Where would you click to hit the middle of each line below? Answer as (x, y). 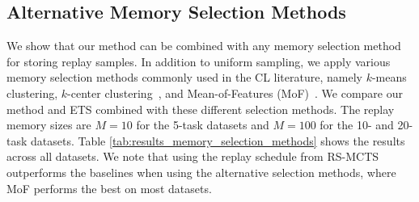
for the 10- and (357, 125)
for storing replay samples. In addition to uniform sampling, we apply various (199, 61)
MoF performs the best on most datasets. (109, 188)
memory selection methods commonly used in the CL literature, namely (184, 77)
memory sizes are (49, 125)
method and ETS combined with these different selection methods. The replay (201, 109)
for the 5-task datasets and (203, 125)
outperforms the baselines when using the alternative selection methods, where (201, 172)
